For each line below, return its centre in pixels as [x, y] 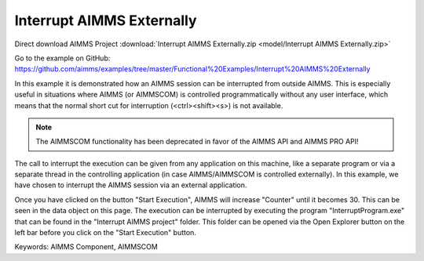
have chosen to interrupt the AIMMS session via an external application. [131, 185]
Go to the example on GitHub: [62, 58]
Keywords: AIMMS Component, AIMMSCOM [86, 247]
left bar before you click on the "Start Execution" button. [105, 233]
